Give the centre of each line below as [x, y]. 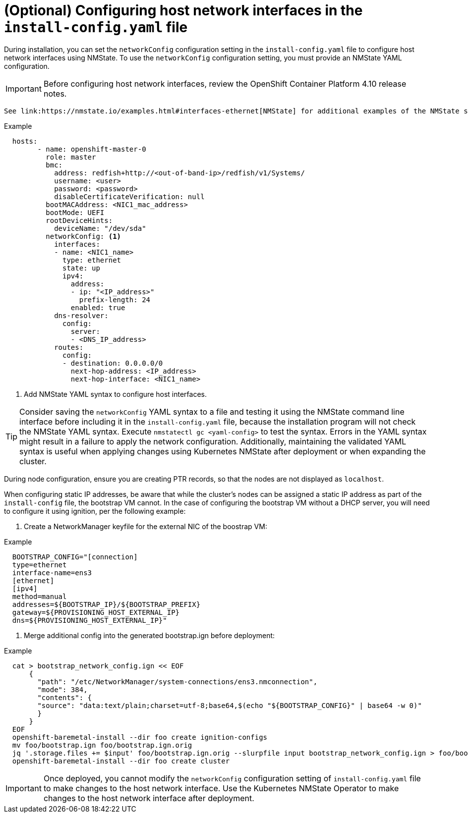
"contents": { [65, 697]
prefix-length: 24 [115, 300]
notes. [55, 93]
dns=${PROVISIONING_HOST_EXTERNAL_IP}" [89, 620]
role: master [71, 157]
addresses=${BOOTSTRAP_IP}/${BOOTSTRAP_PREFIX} [106, 604]
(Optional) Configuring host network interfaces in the [183, 10]
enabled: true [98, 307]
